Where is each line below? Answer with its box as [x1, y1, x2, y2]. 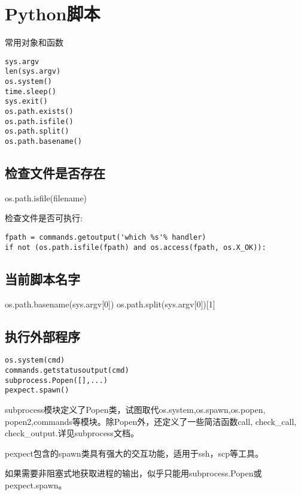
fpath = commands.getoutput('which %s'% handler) [5, 233, 206, 242]
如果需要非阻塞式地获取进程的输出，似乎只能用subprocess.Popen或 [5, 467, 262, 479]
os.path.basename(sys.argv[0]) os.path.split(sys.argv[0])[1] [5, 297, 215, 310]
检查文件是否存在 [5, 164, 105, 182]
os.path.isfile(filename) [5, 191, 87, 204]
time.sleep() [5, 87, 56, 96]
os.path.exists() [5, 107, 74, 116]
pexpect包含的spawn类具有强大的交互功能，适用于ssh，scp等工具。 [5, 446, 263, 459]
